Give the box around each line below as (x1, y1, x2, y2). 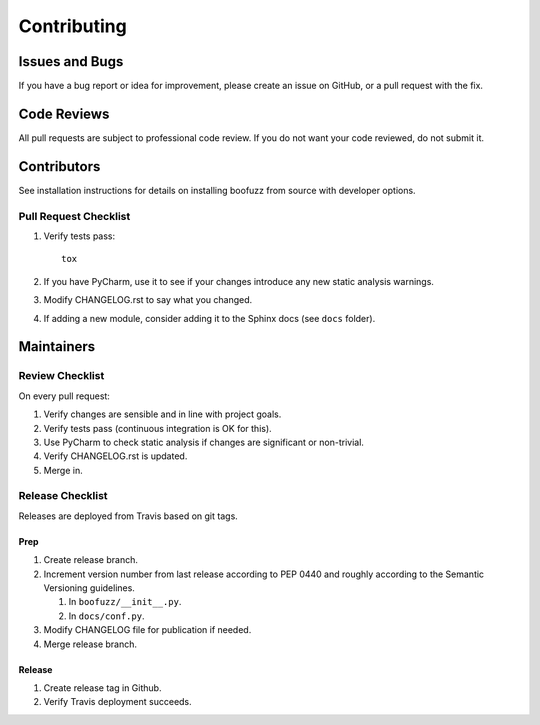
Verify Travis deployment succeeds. (43, 696, 192, 708)
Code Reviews (18, 105, 110, 122)
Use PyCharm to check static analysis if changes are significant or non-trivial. (43, 436, 365, 448)
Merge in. (43, 464, 84, 476)
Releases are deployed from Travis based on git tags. (18, 510, 239, 522)
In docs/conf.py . (68, 610, 145, 622)
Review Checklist (18, 369, 105, 383)
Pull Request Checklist (18, 209, 131, 223)
